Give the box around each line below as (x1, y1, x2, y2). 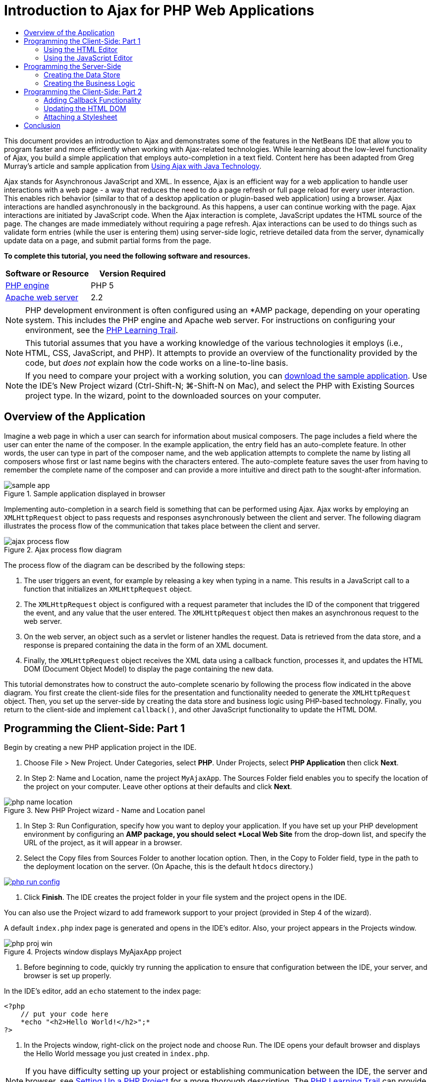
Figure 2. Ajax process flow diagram (4, 545, 122, 554)
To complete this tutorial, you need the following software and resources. (4, 251, 251, 260)
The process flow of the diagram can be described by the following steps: (4, 560, 245, 569)
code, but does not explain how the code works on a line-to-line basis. (25, 357, 288, 368)
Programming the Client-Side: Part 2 (24, 87, 142, 96)
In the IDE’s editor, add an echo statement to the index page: (4, 987, 201, 996)
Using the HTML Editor (44, 45, 118, 54)
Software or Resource (5, 268, 89, 278)
